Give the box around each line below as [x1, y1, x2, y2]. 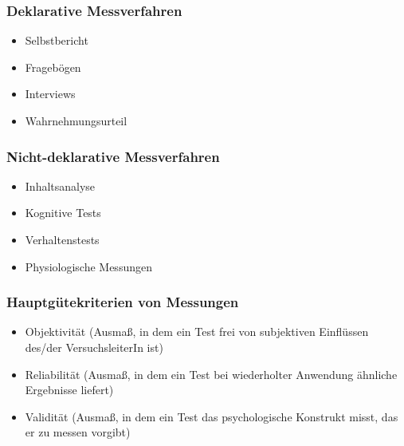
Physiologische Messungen [25, 258, 152, 274]
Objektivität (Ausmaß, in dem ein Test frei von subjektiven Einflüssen [25, 323, 369, 340]
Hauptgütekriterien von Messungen [6, 292, 239, 312]
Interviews [25, 85, 76, 102]
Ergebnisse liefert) [25, 381, 114, 398]
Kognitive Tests [25, 204, 101, 221]
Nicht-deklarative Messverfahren [6, 146, 220, 166]
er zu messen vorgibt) [25, 424, 131, 440]
